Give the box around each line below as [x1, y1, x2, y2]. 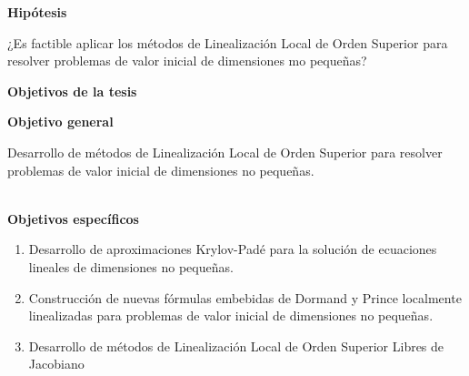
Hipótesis [7, 3, 67, 21]
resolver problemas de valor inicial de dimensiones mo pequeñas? [7, 51, 367, 70]
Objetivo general [7, 112, 114, 131]
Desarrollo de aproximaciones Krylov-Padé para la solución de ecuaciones [28, 239, 437, 259]
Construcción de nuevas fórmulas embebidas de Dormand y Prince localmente [28, 288, 462, 307]
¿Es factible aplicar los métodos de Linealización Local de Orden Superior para [7, 33, 448, 52]
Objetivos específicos [7, 208, 139, 228]
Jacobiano [28, 354, 85, 373]
